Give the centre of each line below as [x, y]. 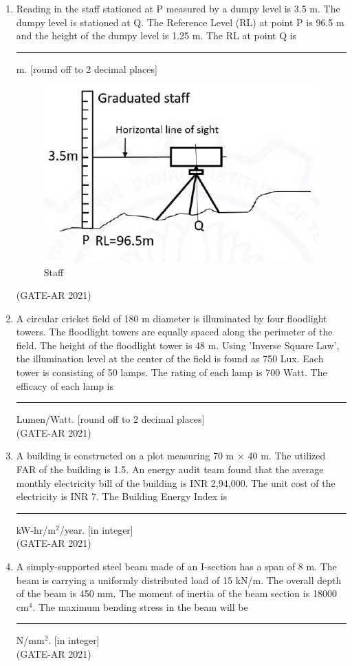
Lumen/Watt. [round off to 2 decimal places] [110, 419]
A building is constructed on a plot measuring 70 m [125, 456]
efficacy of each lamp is [65, 385]
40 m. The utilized [287, 456]
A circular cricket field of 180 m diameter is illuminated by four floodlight [172, 318]
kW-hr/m [36, 529]
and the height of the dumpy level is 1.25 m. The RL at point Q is [156, 35]
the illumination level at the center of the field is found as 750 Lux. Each [170, 358]
